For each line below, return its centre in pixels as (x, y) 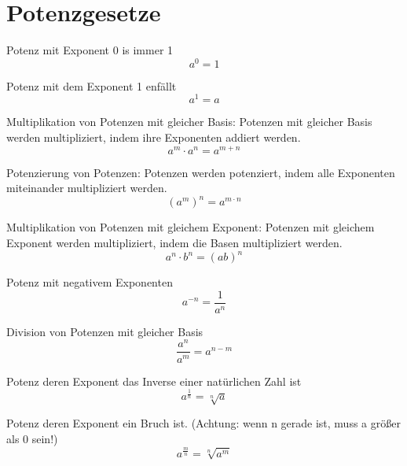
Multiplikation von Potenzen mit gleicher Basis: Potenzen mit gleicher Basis (189, 122)
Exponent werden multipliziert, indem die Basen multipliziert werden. (174, 243)
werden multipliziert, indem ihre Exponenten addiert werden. (154, 137)
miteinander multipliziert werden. (87, 188)
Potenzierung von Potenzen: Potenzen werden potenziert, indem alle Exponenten (201, 172)
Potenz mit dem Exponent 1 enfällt (92, 85)
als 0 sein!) (32, 439)
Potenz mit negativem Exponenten (90, 282)
